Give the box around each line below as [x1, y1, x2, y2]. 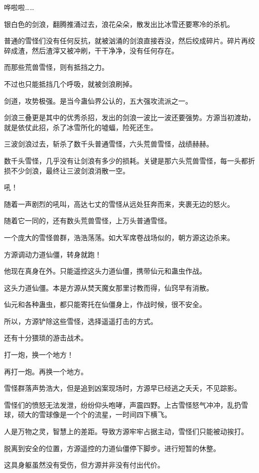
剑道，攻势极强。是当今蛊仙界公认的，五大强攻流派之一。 [4, 95, 192, 106]
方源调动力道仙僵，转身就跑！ [4, 249, 102, 259]
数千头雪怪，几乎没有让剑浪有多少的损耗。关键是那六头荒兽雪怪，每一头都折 [4, 155, 255, 165]
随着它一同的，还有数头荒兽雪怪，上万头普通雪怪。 [4, 215, 171, 226]
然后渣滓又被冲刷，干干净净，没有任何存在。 [31, 45, 178, 55]
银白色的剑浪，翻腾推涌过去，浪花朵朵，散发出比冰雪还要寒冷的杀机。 [4, 18, 234, 29]
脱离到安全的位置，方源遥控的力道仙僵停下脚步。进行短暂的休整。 [4, 443, 220, 453]
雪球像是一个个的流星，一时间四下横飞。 [38, 409, 171, 420]
